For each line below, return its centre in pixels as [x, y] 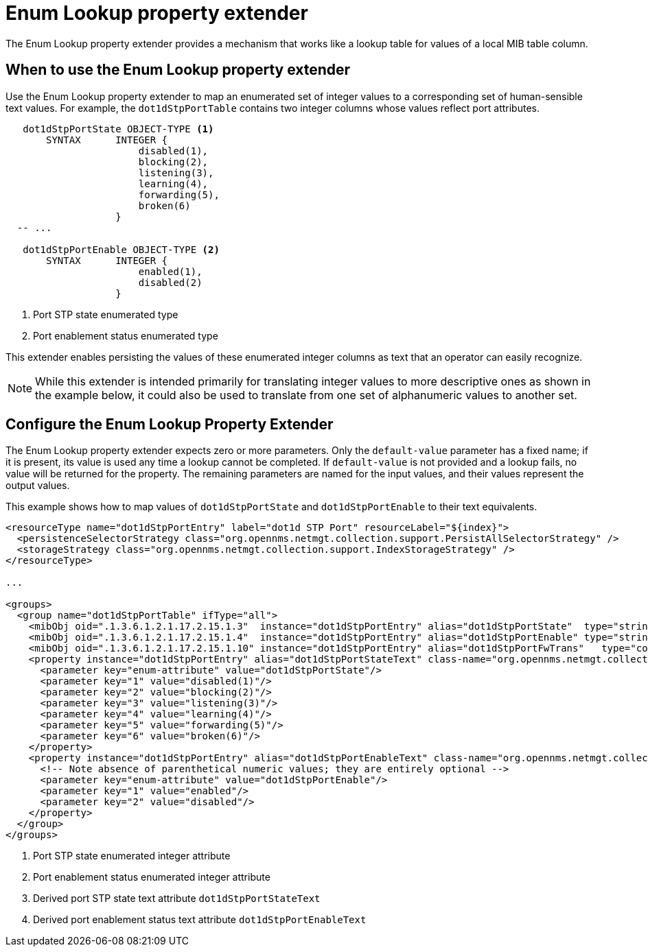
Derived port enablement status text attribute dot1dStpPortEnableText [200, 920]
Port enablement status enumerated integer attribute [152, 877]
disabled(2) [170, 282]
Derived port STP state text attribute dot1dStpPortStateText [177, 899]
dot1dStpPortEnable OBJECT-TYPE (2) [121, 249]
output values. [38, 486]
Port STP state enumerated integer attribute [132, 856]
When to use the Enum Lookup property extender [178, 70]
